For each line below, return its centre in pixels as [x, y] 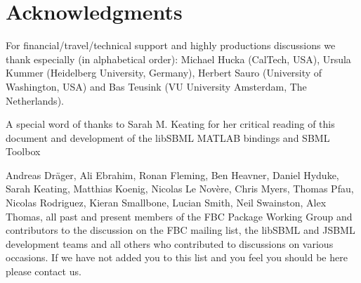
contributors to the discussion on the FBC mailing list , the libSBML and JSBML [180, 230]
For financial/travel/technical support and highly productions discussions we [171, 45]
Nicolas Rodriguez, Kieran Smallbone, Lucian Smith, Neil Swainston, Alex [166, 203]
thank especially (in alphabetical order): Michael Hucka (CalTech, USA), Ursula [178, 59]
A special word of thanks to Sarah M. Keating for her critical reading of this [170, 124]
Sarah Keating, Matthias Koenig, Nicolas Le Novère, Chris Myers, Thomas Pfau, [180, 189]
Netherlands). [35, 100]
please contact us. [44, 271]
